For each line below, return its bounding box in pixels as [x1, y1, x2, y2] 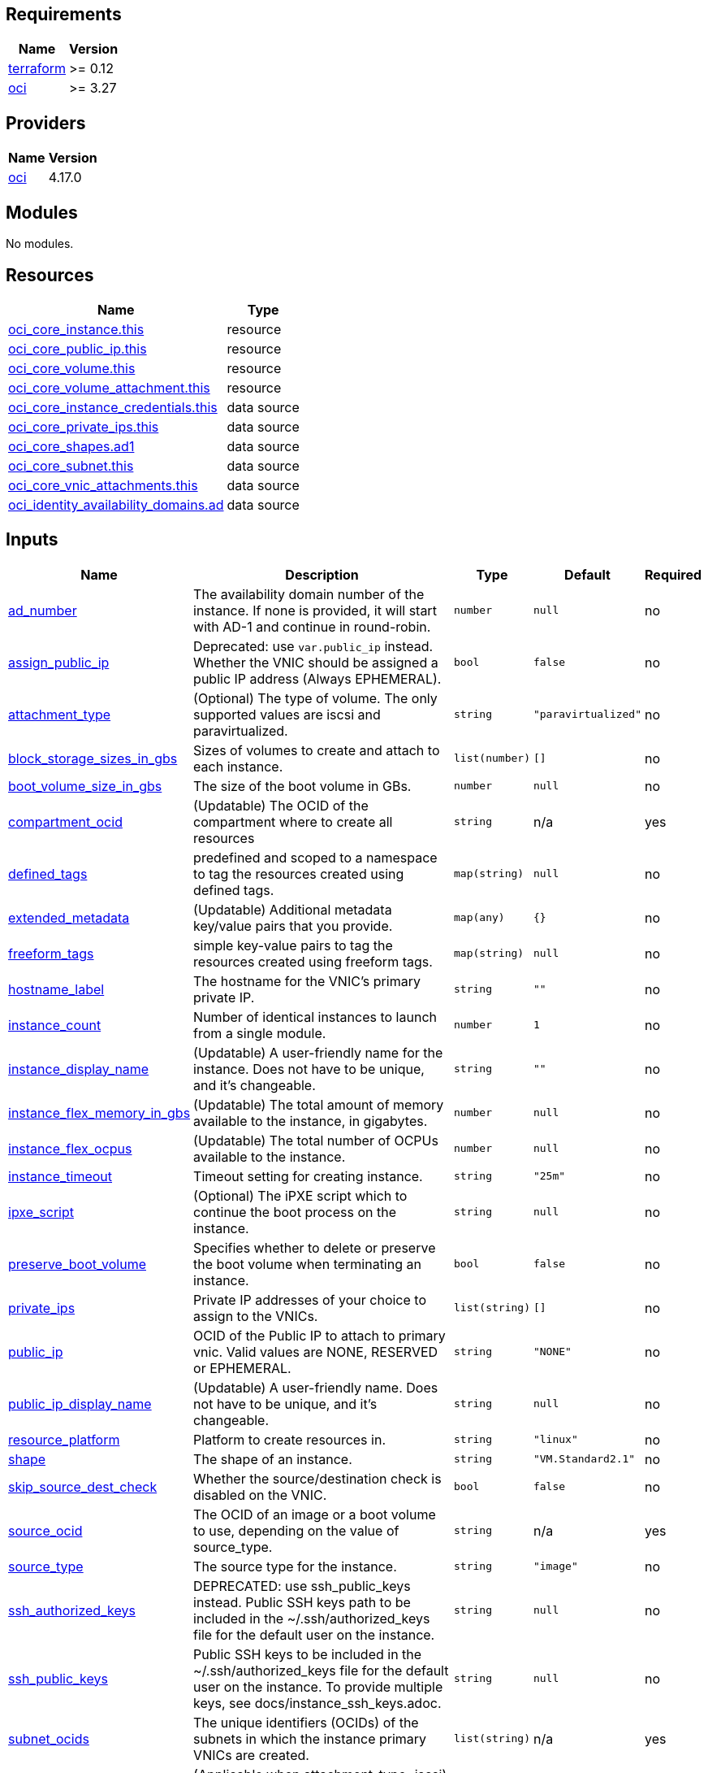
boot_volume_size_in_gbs [8, 777, 162, 794]
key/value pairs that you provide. [193, 917, 393, 934]
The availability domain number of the [193, 585, 425, 602]
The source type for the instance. [193, 1558, 397, 1575]
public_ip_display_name [8, 1395, 152, 1412]
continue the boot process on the [193, 1203, 396, 1220]
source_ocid [8, 1522, 83, 1539]
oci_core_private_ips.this [8, 418, 159, 435]
